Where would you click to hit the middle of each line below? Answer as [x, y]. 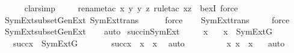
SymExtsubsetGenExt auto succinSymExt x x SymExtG [138, 31]
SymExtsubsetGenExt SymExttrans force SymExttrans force [147, 19]
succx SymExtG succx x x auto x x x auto [149, 43]
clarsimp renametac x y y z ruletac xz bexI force [131, 8]
